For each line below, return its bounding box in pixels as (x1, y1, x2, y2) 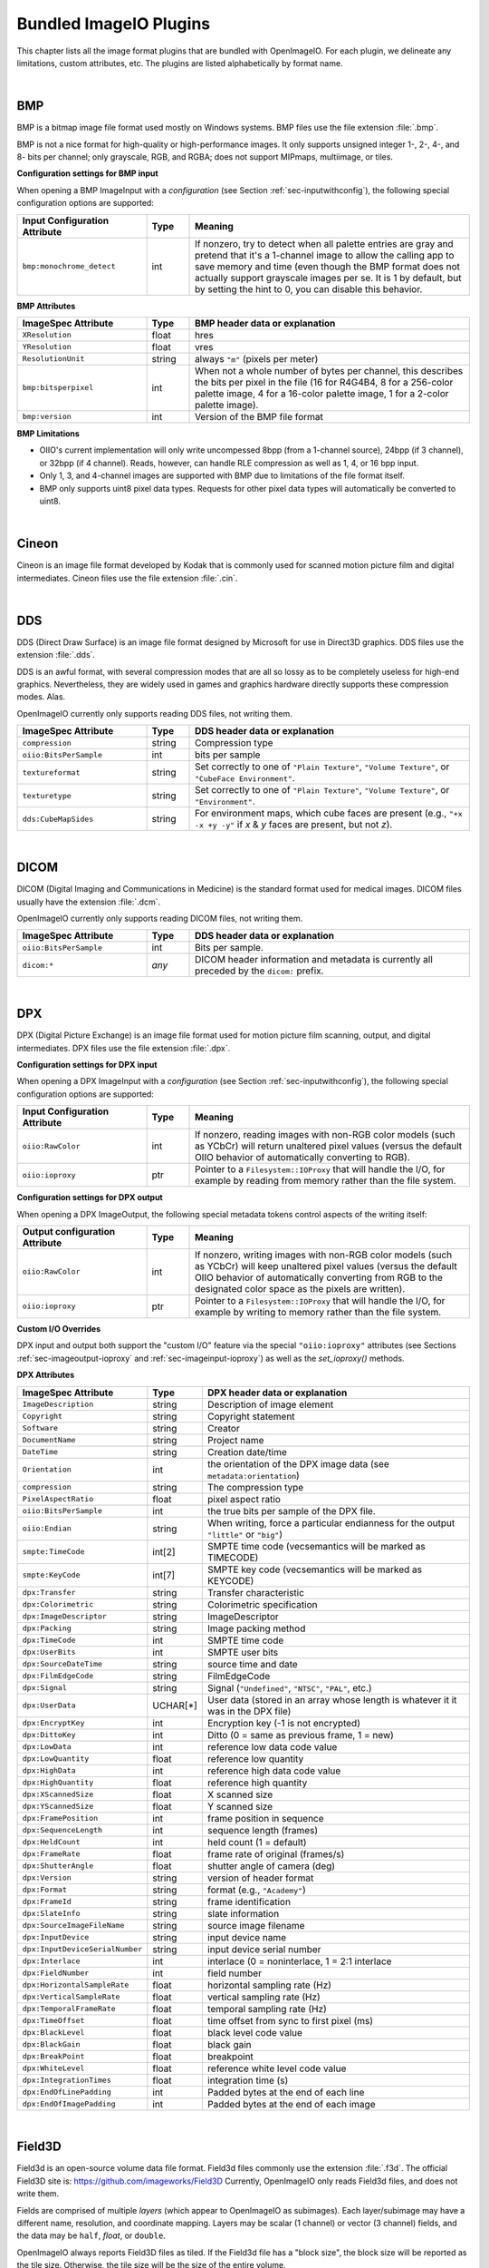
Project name (206, 1433, 264, 1446)
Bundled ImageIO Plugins (16, 14, 211, 34)
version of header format (206, 1872, 314, 1884)
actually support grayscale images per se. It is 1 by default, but (195, 271, 462, 284)
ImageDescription (22, 1400, 94, 1410)
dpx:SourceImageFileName (22, 1921, 125, 1931)
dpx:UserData (22, 1701, 76, 1710)
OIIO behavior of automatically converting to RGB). (195, 1151, 411, 1164)
